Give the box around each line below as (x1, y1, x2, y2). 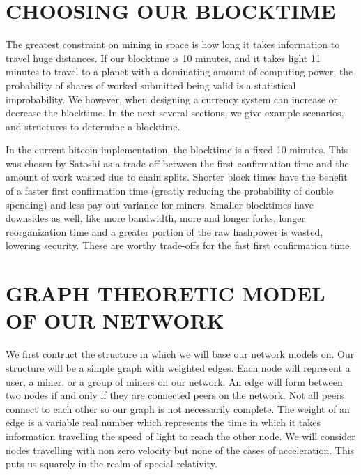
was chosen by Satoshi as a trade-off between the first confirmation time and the (6, 156, 349, 170)
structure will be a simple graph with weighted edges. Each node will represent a (6, 360, 351, 375)
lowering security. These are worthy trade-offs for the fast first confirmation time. (6, 238, 353, 252)
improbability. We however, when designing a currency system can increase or (6, 91, 338, 106)
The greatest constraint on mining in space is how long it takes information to (6, 37, 340, 52)
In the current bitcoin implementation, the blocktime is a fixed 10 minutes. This (6, 142, 348, 157)
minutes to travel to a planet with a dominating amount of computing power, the (6, 64, 353, 79)
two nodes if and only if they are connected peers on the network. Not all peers (6, 388, 344, 402)
